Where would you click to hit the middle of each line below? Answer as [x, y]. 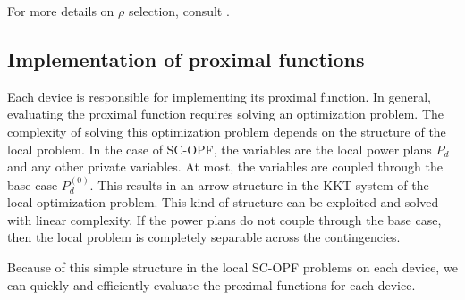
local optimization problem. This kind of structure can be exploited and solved [223, 202]
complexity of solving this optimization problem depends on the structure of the [227, 131]
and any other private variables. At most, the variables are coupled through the [225, 167]
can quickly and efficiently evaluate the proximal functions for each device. [211, 284]
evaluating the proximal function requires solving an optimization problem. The [226, 114]
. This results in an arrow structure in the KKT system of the [259, 184]
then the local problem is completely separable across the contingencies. [204, 237]
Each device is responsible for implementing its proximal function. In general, [219, 96]
